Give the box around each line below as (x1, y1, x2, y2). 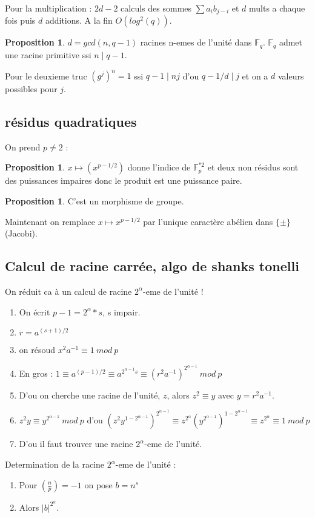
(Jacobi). (5, 227, 38, 240)
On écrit (19, 305, 50, 318)
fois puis (5, 14, 36, 27)
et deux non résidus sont (207, 161, 299, 173)
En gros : (19, 366, 53, 379)
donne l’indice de (127, 161, 191, 173)
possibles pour (5, 82, 58, 95)
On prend (5, 140, 41, 153)
